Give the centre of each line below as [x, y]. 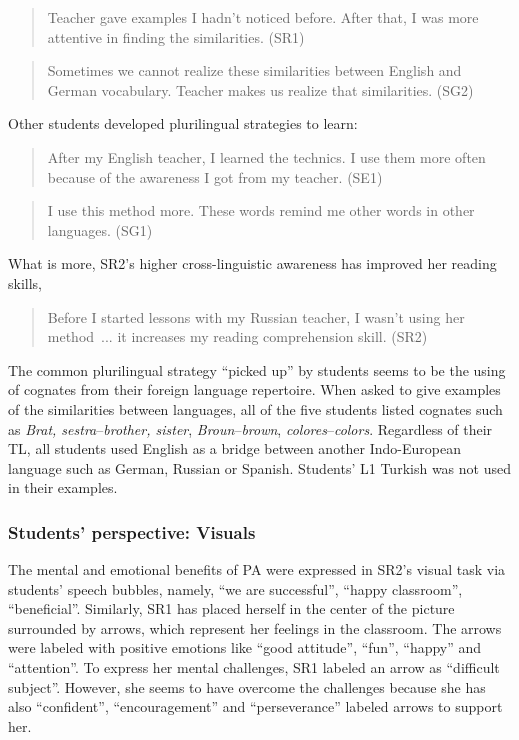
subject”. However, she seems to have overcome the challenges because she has [247, 686]
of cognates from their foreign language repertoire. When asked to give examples [254, 389]
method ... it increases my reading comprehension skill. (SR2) [237, 336]
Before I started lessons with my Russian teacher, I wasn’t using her [256, 316]
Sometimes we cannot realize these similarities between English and [254, 70]
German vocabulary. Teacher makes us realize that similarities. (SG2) [260, 89]
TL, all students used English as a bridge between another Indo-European [234, 448]
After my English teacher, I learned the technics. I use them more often [266, 156]
